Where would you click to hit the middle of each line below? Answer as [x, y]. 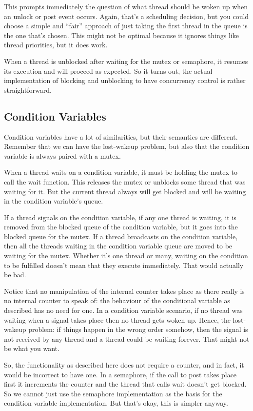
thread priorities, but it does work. [56, 45]
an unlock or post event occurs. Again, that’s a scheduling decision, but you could [126, 16]
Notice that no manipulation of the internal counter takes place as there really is [124, 291]
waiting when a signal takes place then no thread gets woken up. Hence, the [117, 319]
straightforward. [28, 90]
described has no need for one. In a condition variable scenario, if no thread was [123, 310]
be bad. [15, 275]
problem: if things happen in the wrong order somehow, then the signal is [138, 329]
